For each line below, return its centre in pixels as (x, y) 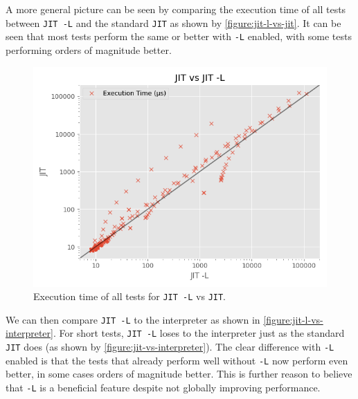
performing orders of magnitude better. (89, 49)
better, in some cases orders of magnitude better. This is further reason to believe (179, 374)
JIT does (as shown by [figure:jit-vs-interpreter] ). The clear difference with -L (170, 347)
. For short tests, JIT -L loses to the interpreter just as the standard (199, 333)
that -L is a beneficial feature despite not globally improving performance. (163, 387)
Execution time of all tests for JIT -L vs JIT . (130, 296)
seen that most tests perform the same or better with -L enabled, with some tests (179, 36)
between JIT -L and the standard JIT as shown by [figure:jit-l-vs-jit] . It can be (173, 22)
